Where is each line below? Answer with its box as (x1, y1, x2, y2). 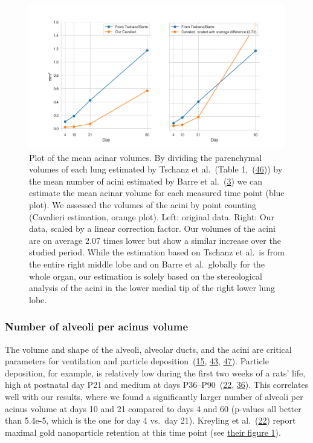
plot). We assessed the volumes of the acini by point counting (29, 199, 257, 211)
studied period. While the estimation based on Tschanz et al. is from (29, 246, 285, 258)
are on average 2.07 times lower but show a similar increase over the (29, 234, 281, 246)
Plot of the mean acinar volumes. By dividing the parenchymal (29, 151, 262, 163)
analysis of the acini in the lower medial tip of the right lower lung (29, 281, 276, 294)
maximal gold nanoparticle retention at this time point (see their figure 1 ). (5, 425, 281, 438)
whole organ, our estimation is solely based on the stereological (29, 269, 262, 282)
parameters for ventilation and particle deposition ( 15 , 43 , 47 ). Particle (5, 355, 269, 367)
